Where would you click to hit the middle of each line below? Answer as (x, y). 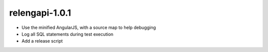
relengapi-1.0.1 (40, 13)
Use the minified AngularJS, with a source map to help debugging (89, 27)
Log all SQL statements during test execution (67, 34)
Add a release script (42, 41)
